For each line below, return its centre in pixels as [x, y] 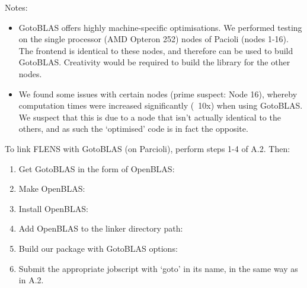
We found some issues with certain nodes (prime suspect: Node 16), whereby [158, 94]
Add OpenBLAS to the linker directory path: [101, 228]
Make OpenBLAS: [52, 189]
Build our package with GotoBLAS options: [98, 248]
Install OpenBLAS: [53, 208]
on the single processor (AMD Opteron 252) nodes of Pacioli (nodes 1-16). [153, 39]
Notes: [16, 7]
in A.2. [31, 280]
